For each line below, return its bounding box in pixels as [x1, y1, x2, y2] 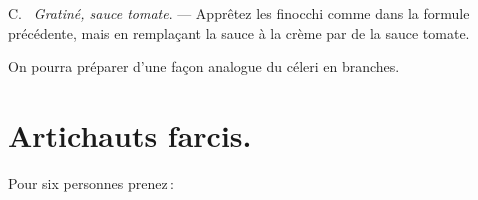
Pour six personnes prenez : [8, 172, 174, 193]
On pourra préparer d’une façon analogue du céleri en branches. [8, 56, 400, 77]
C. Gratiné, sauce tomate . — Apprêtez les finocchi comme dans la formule [8, 3, 470, 23]
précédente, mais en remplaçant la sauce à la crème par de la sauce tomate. [8, 22, 470, 43]
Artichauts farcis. [8, 114, 252, 155]
